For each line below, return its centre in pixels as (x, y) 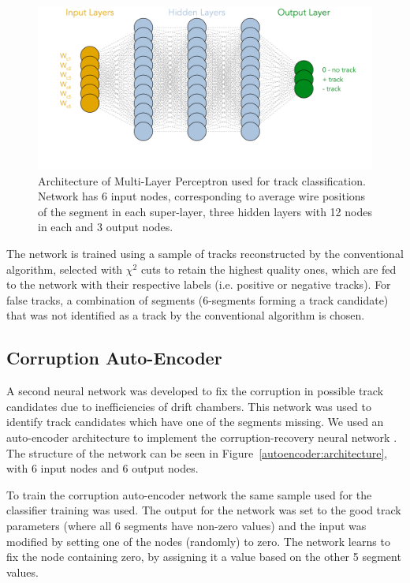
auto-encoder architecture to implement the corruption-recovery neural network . (202, 437)
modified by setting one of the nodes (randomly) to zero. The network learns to (198, 541)
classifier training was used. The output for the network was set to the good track (204, 510)
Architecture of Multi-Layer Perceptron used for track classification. (202, 180)
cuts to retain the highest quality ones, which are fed (268, 269)
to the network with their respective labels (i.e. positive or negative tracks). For (199, 284)
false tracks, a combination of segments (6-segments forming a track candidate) (198, 299)
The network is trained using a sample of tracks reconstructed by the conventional (205, 253)
